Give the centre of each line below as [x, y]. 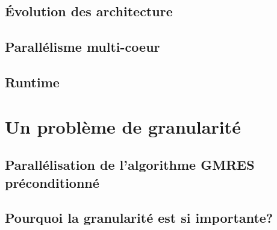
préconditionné [52, 182]
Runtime [32, 82]
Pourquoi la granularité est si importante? [139, 218]
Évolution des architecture [89, 11]
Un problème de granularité [123, 126]
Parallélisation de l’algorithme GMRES [130, 165]
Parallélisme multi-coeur [82, 47]
